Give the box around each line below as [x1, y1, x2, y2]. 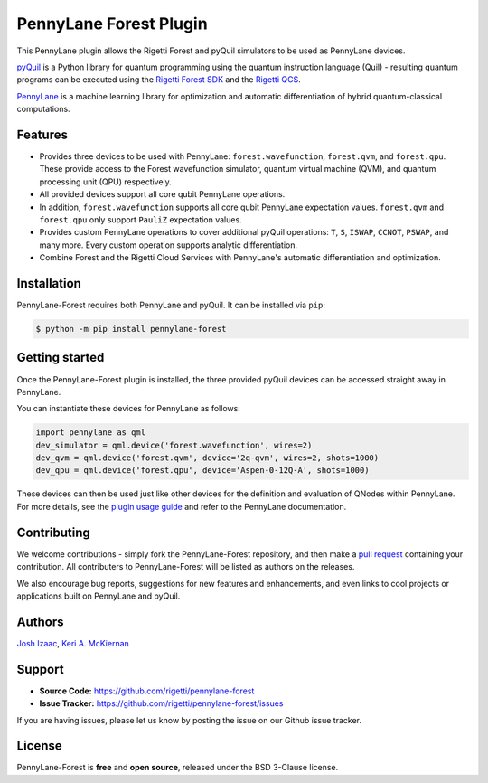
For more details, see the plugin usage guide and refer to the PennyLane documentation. [16, 501, 347, 512]
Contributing [16, 524, 90, 540]
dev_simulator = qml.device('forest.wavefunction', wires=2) [35, 439, 313, 450]
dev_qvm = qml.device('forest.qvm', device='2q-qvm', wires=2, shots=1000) [35, 453, 380, 463]
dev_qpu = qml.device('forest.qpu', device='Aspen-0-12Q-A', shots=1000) [35, 466, 370, 476]
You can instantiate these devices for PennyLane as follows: [16, 403, 241, 414]
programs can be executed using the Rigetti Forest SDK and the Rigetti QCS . [16, 74, 302, 85]
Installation [16, 276, 81, 291]
